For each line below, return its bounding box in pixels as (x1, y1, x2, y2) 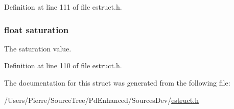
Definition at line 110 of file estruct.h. (4, 60, 122, 71)
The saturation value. (4, 43, 72, 53)
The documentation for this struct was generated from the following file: (4, 77, 230, 88)
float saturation (4, 23, 69, 36)
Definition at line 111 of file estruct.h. (4, 2, 122, 12)
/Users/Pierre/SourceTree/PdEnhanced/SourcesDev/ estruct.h (4, 94, 199, 105)
